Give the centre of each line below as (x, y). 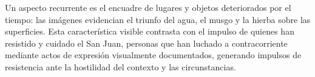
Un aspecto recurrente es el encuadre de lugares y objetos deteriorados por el (148, 7)
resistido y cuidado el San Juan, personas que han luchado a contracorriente (146, 43)
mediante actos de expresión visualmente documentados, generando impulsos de (153, 55)
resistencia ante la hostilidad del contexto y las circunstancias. (120, 66)
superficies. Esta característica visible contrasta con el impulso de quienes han (150, 31)
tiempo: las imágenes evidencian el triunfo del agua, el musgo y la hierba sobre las (158, 19)
